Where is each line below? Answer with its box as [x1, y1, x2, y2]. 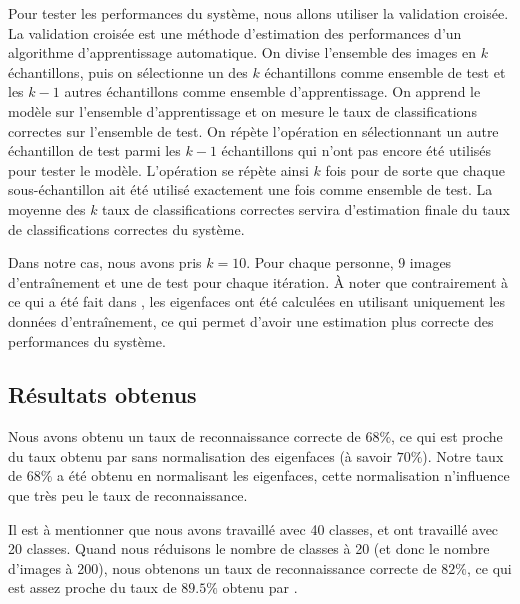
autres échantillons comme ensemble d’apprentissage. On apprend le [64, 81, 481, 102]
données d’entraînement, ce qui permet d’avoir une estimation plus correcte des [8, 310, 494, 331]
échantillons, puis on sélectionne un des [8, 61, 248, 82]
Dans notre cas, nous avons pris [8, 252, 202, 273]
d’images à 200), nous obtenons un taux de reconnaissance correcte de [8, 557, 437, 578]
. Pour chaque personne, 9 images [246, 252, 452, 273]
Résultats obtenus [8, 379, 197, 410]
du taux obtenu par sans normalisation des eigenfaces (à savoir [8, 445, 393, 466]
